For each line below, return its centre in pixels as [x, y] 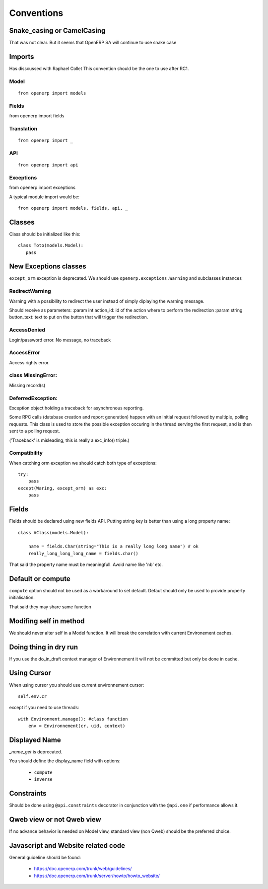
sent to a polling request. [35, 431]
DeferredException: [33, 398]
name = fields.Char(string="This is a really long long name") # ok [113, 546]
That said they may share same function [50, 607]
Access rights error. [29, 362]
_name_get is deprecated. [36, 752]
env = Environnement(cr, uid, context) [77, 726]
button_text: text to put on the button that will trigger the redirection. [79, 317]
